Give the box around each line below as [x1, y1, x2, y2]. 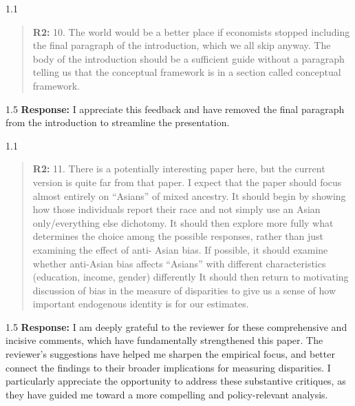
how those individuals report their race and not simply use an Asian [32, 202, 321, 216]
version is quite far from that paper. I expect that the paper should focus [32, 174, 342, 189]
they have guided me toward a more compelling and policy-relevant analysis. [6, 387, 328, 401]
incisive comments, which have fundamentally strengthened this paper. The [6, 333, 323, 347]
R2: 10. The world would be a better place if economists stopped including [32, 24, 350, 39]
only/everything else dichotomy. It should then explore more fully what [32, 215, 334, 230]
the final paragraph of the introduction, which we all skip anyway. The [32, 38, 331, 52]
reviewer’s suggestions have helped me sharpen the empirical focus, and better [6, 347, 335, 361]
